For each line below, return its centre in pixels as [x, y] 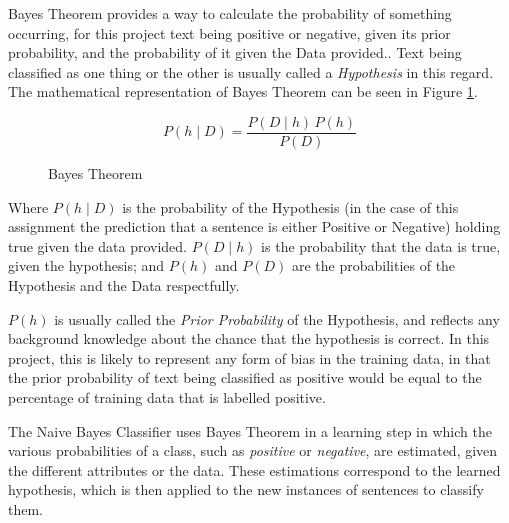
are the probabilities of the [373, 265]
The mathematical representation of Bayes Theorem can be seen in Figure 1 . [243, 91]
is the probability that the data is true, [381, 245]
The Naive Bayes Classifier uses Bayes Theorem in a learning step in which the [250, 430]
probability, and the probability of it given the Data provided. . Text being [235, 52]
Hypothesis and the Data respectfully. [124, 285]
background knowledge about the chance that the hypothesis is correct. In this [249, 338]
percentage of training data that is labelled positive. [167, 396]
